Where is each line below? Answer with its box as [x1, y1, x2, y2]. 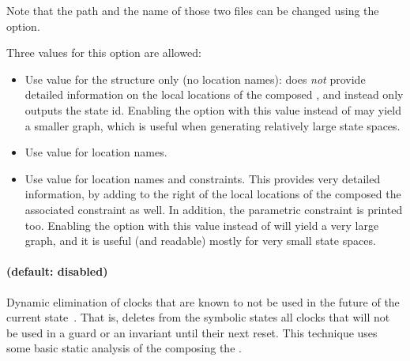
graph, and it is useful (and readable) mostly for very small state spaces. [24, 232, 376, 249]
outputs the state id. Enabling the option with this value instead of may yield [24, 101, 401, 118]
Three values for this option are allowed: [6, 44, 201, 61]
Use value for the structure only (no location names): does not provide [24, 70, 366, 87]
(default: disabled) [6, 263, 108, 280]
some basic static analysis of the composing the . [6, 340, 242, 356]
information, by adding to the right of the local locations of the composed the [24, 186, 401, 202]
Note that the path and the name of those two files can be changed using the [6, 2, 379, 18]
